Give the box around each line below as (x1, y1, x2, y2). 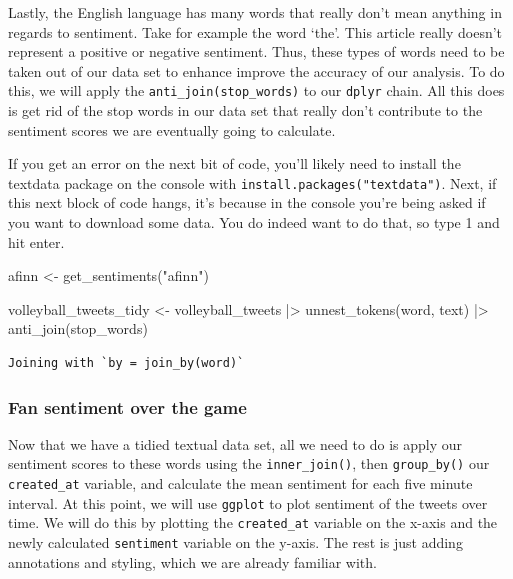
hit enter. (8, 231, 65, 252)
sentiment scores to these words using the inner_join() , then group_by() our (8, 453, 490, 474)
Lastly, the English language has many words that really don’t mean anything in (8, 2, 502, 22)
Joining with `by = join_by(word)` (8, 356, 245, 371)
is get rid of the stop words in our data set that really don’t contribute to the (8, 100, 483, 121)
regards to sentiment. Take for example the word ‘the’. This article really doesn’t (8, 21, 503, 42)
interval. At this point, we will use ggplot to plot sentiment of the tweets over (8, 492, 488, 513)
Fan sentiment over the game (8, 394, 247, 419)
